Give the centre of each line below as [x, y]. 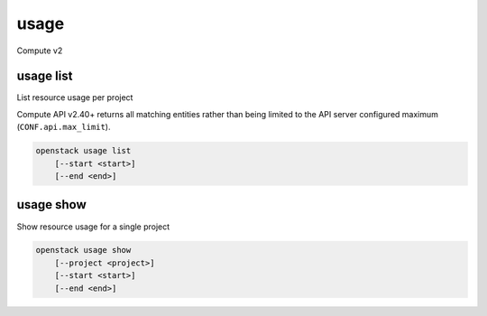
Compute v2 [40, 51]
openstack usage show [83, 250]
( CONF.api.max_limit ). [64, 127]
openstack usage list [83, 151]
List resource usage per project [75, 98]
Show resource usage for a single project [93, 227]
